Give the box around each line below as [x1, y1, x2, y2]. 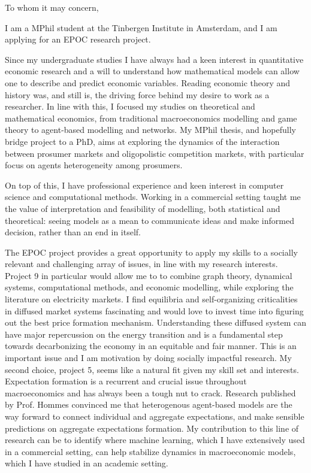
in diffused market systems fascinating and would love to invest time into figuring [5, 304, 304, 317]
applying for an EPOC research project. [5, 33, 151, 46]
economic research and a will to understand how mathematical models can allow [5, 65, 300, 77]
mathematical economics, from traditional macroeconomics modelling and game [5, 111, 297, 124]
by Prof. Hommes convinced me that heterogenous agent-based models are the [5, 398, 292, 411]
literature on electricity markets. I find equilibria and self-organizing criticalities [5, 293, 298, 305]
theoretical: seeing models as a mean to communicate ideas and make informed [5, 214, 294, 226]
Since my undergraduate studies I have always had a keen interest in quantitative [5, 53, 304, 65]
